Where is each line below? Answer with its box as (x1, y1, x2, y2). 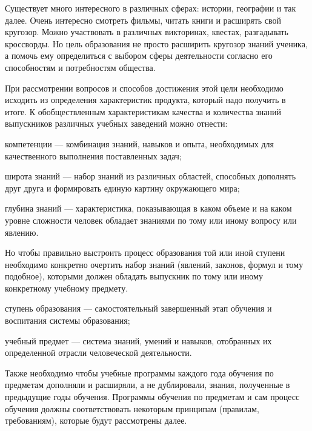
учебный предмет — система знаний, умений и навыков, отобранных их (5, 334, 272, 347)
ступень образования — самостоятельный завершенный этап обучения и (5, 302, 272, 315)
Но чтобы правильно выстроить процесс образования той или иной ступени (5, 246, 285, 259)
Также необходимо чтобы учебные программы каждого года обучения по (5, 366, 274, 379)
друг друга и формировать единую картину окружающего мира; (5, 181, 240, 194)
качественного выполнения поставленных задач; (5, 149, 182, 162)
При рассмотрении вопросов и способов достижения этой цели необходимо (5, 81, 284, 94)
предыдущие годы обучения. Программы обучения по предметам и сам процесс (5, 390, 300, 403)
